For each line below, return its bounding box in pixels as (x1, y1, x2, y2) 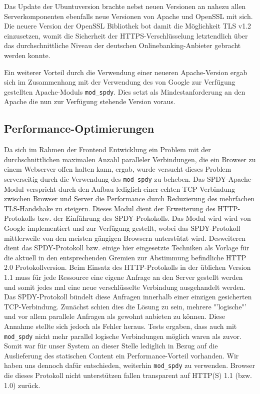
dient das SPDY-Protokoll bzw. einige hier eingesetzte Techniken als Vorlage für (4, 242, 249, 253)
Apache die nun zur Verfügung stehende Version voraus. (4, 96, 175, 107)
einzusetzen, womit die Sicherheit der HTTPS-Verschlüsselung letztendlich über (4, 30, 248, 41)
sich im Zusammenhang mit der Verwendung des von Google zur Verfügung (4, 77, 235, 87)
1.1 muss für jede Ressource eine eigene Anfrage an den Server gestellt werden (4, 271, 243, 282)
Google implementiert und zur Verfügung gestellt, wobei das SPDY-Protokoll (4, 223, 240, 233)
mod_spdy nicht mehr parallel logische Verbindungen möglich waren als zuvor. (4, 330, 241, 341)
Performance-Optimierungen (4, 121, 154, 136)
